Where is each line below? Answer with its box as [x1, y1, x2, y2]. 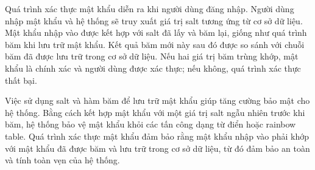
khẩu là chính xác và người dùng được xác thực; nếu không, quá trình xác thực [5, 61, 301, 74]
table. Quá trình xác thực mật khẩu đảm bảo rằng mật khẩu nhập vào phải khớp [5, 129, 310, 142]
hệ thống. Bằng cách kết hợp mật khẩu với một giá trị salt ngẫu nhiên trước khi [5, 106, 305, 118]
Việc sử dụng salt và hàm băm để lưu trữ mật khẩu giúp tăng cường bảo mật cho [5, 94, 310, 107]
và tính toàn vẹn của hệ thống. [5, 154, 120, 166]
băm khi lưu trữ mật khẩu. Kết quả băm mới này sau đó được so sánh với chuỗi [5, 38, 305, 50]
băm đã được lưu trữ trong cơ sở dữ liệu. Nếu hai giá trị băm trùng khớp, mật [5, 50, 299, 63]
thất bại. [5, 73, 37, 86]
